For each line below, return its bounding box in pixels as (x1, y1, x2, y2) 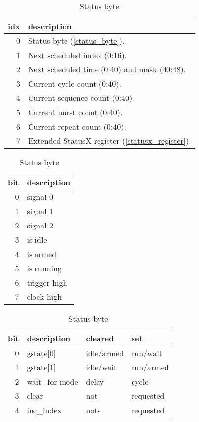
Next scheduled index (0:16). (28, 49, 127, 61)
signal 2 (27, 220, 53, 231)
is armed (27, 248, 57, 260)
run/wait (132, 347, 162, 358)
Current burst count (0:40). (28, 106, 123, 118)
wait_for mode (27, 376, 78, 387)
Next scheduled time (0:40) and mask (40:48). (28, 64, 186, 75)
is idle (27, 234, 47, 245)
